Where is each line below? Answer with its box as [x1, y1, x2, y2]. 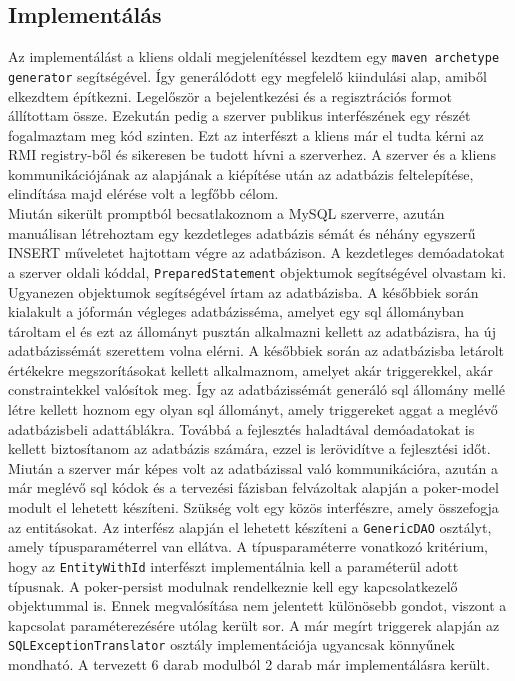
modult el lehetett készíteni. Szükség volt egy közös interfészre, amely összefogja [8, 497, 499, 518]
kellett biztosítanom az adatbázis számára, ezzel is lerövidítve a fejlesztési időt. [8, 438, 491, 459]
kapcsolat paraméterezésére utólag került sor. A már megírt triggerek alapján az [8, 614, 500, 635]
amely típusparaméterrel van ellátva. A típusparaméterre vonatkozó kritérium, [8, 536, 488, 557]
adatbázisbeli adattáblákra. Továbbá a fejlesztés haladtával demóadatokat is [8, 418, 475, 439]
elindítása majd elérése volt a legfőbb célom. [8, 183, 279, 204]
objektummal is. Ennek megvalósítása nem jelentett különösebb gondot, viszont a [8, 595, 507, 616]
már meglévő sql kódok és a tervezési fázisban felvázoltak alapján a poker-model [8, 477, 499, 498]
